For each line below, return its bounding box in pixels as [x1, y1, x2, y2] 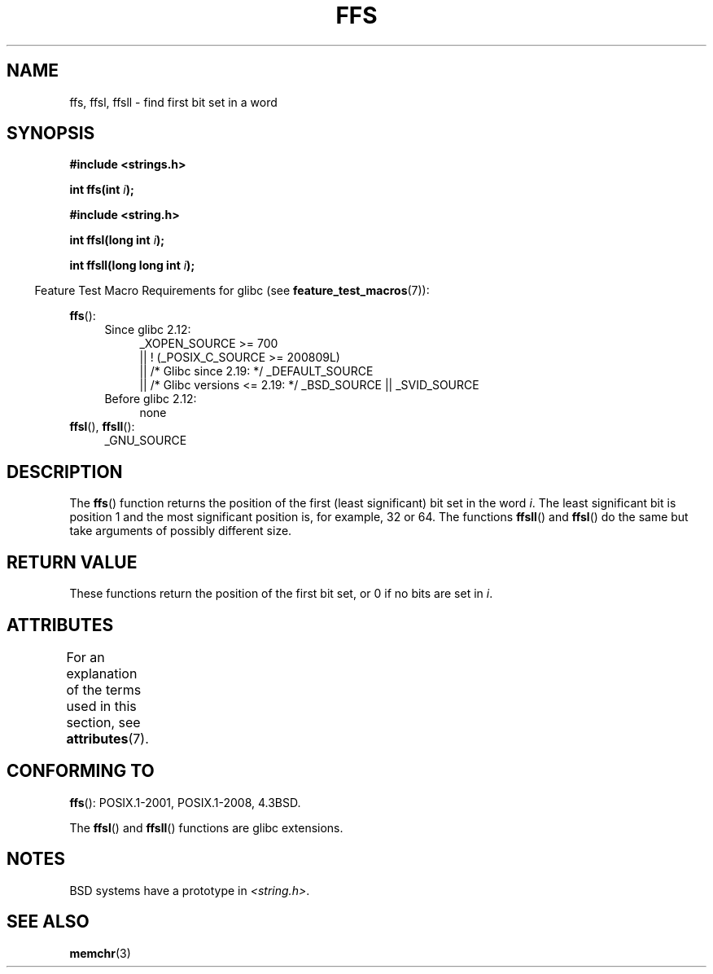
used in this [66, 697, 137, 714]
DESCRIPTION [7, 461, 123, 482]
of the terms [66, 681, 142, 698]
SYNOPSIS [7, 123, 95, 144]
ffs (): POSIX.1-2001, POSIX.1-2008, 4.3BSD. [69, 795, 301, 809]
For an [66, 648, 105, 665]
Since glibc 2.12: [104, 322, 191, 337]
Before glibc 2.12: [104, 392, 197, 406]
